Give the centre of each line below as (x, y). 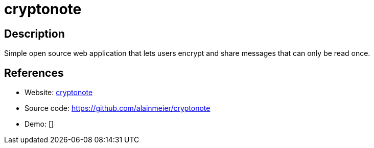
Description (34, 34)
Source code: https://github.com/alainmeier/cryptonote (118, 108)
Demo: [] (39, 124)
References (34, 73)
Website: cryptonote (59, 93)
